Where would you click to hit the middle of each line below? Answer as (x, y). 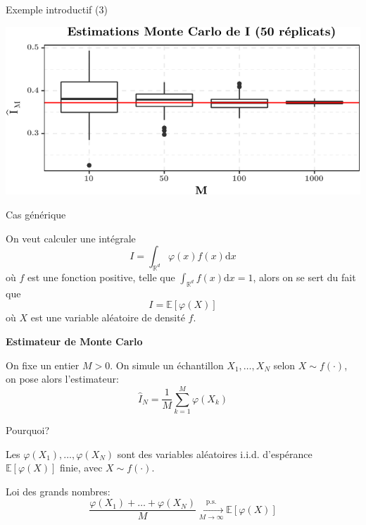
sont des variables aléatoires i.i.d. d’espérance (215, 453)
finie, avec (81, 468)
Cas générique (36, 215)
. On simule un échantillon (167, 365)
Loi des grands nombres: (58, 491)
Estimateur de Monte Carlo (74, 341)
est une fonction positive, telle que (101, 277)
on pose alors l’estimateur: (62, 379)
